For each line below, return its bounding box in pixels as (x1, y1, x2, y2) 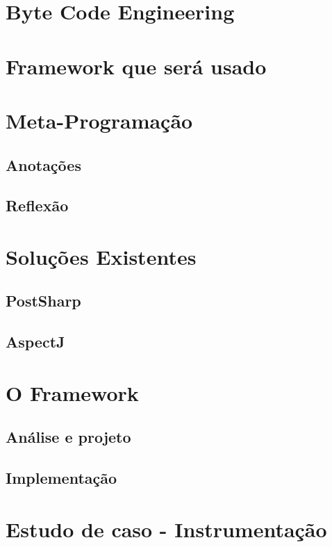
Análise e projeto (6, 426, 131, 448)
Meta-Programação (6, 106, 193, 134)
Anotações (6, 154, 81, 175)
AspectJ (6, 331, 65, 352)
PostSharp (6, 290, 81, 311)
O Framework (6, 378, 139, 407)
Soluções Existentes (6, 242, 197, 270)
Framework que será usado (6, 51, 267, 80)
